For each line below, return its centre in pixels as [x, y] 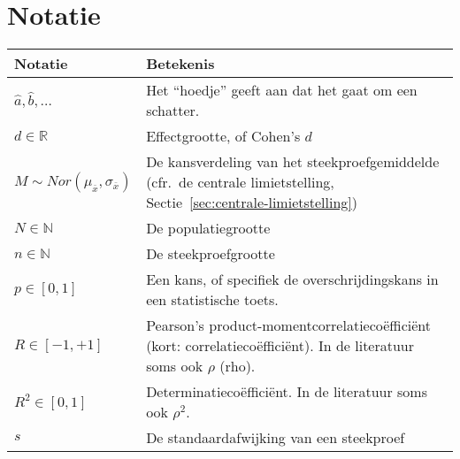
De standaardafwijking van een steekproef [276, 438]
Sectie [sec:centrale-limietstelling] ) [252, 203]
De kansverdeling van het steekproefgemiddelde [293, 162]
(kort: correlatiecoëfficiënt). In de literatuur [280, 346]
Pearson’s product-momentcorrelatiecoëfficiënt [289, 325]
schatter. [173, 111]
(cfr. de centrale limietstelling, [240, 182]
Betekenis [180, 64]
